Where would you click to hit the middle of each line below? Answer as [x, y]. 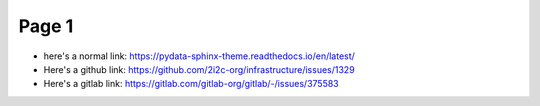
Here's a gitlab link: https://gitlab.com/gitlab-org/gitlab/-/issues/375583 [191, 84]
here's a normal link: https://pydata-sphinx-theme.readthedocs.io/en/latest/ [199, 56]
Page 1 [46, 26]
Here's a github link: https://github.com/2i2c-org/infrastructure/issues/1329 [199, 69]
